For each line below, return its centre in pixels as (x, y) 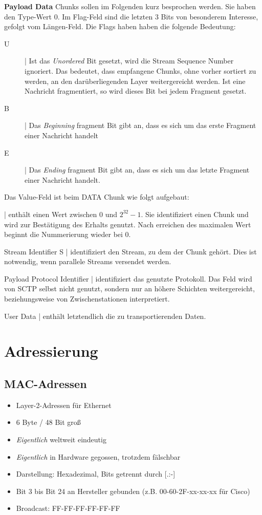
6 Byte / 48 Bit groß (48, 422)
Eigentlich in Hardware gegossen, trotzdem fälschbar (98, 456)
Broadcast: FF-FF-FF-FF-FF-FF (68, 508)
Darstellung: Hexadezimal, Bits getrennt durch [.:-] (96, 474)
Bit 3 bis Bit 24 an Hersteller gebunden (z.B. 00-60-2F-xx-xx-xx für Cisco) (133, 491)
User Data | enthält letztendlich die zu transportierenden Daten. (105, 316)
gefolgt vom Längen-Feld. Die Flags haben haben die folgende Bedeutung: (120, 26)
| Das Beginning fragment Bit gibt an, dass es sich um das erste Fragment (140, 125)
